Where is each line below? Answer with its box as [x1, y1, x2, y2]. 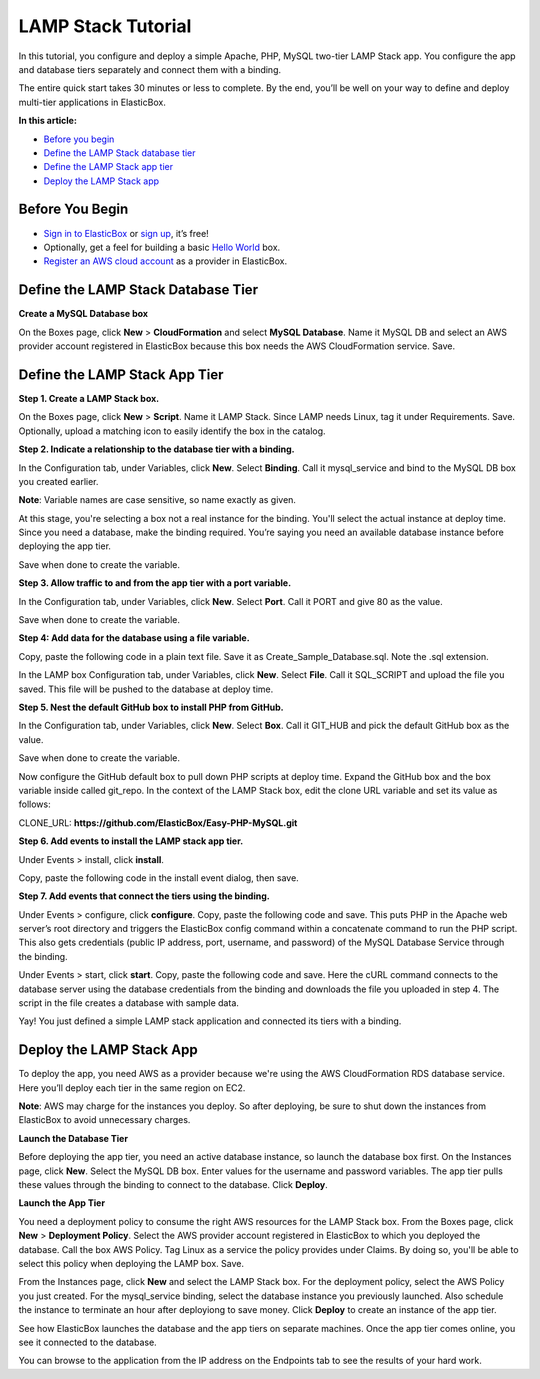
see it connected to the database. [18, 1336, 157, 1348]
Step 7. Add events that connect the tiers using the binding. [18, 890, 270, 902]
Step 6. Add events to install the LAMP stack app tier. [18, 835, 244, 847]
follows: [18, 798, 51, 810]
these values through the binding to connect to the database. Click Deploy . [18, 1179, 329, 1191]
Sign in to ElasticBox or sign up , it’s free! [43, 227, 209, 239]
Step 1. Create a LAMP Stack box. [18, 392, 160, 404]
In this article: [18, 115, 77, 127]
